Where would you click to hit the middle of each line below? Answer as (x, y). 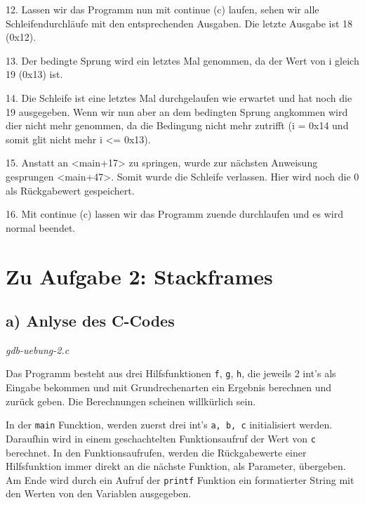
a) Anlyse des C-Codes (90, 321)
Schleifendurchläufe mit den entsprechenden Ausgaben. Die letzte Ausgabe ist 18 (179, 23)
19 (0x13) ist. (34, 74)
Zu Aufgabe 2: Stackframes (139, 276)
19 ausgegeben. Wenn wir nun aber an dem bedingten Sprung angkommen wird (177, 111)
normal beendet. (41, 227)
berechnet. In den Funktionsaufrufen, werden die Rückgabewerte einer (156, 452)
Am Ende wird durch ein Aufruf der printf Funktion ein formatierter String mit (180, 479)
